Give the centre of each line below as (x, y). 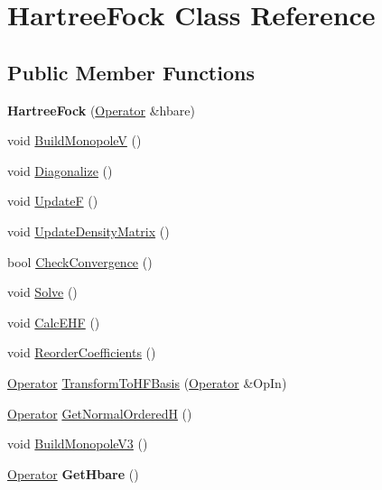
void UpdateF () (53, 201)
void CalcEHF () (54, 322)
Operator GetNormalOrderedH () (100, 413)
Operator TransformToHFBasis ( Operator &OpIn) (147, 382)
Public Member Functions (131, 72)
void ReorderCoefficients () (82, 352)
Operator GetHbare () (73, 473)
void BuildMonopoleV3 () (78, 444)
